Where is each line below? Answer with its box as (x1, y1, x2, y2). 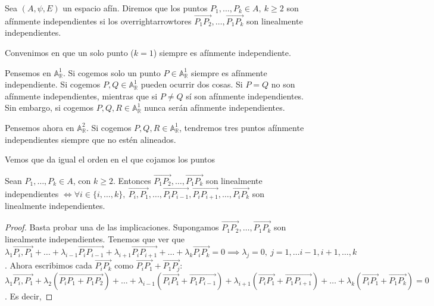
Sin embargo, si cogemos (5, 101, 94, 114)
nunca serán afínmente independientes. (144, 101, 285, 114)
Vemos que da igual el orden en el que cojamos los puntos (5, 153, 216, 166)
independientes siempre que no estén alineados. (5, 133, 176, 145)
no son (271, 78, 295, 90)
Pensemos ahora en (5, 121, 74, 133)
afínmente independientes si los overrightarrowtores (5, 14, 192, 27)
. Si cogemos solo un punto (63, 66, 161, 79)
